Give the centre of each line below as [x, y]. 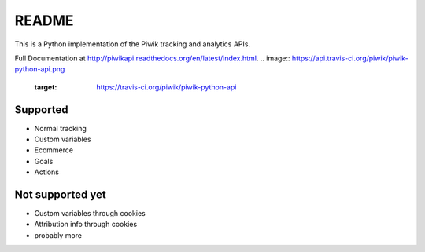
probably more [58, 235]
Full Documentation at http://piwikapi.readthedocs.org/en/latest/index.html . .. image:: [152, 58]
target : [46, 87]
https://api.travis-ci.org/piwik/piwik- [350, 58]
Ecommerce [54, 150]
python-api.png [40, 69]
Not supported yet [60, 195]
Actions [46, 172]
